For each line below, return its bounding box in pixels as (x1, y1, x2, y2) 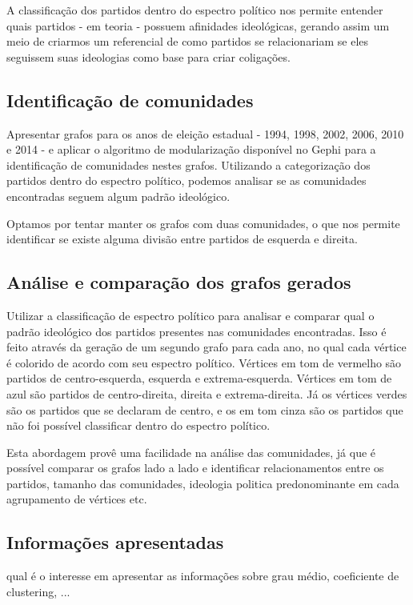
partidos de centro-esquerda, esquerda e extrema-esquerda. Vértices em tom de (6, 370, 392, 387)
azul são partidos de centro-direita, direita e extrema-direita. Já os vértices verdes (6, 385, 407, 402)
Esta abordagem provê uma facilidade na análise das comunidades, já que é (6, 443, 376, 460)
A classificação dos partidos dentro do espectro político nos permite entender (6, 2, 383, 18)
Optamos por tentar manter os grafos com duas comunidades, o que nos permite (6, 214, 400, 231)
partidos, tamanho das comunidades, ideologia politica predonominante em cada (6, 475, 399, 491)
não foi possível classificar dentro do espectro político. (6, 417, 271, 434)
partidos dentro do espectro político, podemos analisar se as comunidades (6, 172, 367, 189)
